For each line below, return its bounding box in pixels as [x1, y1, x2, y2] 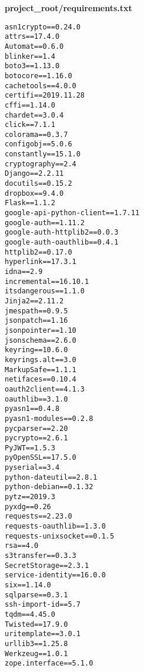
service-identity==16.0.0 [5, 571, 106, 580]
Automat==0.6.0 [5, 42, 64, 51]
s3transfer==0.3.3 [5, 551, 76, 560]
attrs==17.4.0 [5, 32, 60, 41]
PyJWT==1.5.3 [5, 443, 55, 452]
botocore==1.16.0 [5, 71, 72, 80]
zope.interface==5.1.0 [5, 659, 93, 668]
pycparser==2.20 [5, 424, 68, 433]
